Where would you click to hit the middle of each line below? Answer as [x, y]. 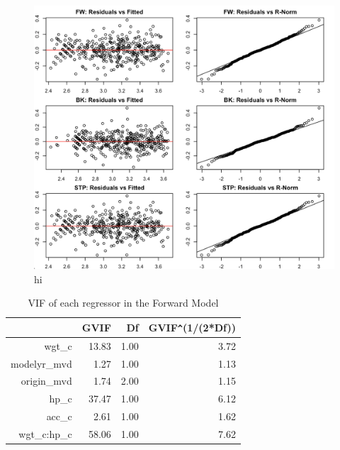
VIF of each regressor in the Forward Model [123, 303]
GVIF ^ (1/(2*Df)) [192, 327]
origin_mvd [46, 381]
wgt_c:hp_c [45, 433]
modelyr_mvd [41, 363]
